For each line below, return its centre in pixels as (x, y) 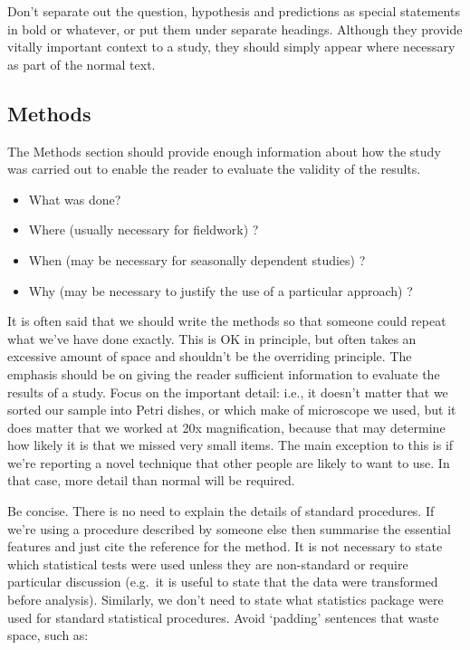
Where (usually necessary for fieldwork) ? (144, 229)
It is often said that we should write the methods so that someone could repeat (227, 321)
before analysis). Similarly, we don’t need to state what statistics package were (225, 600)
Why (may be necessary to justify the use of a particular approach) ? (221, 290)
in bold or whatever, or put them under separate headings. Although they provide (235, 29)
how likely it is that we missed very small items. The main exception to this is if (230, 445)
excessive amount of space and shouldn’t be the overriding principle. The (210, 356)
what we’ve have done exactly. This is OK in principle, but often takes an (212, 338)
